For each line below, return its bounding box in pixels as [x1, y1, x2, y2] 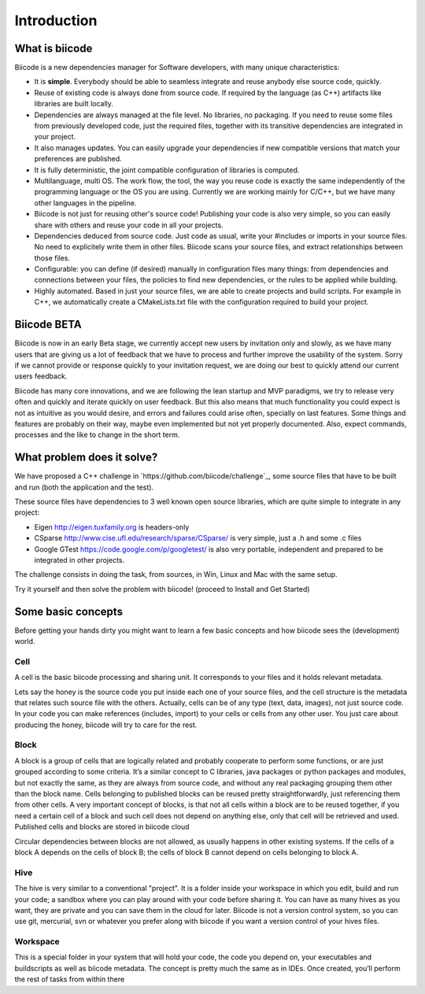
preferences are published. [34, 154, 122, 164]
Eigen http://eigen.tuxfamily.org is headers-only [34, 522, 190, 531]
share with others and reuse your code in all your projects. [34, 220, 224, 230]
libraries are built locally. [34, 99, 114, 109]
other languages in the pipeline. [34, 198, 137, 208]
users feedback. [14, 371, 68, 381]
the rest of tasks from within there [14, 974, 125, 984]
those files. [34, 253, 71, 263]
